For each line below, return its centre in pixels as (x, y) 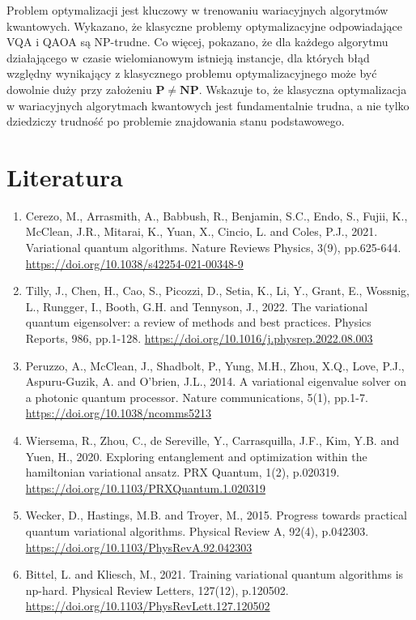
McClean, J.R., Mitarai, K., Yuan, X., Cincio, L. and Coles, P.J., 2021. (202, 231)
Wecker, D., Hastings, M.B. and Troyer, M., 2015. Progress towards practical (216, 515)
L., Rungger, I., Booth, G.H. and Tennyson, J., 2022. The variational (197, 306)
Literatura (65, 176)
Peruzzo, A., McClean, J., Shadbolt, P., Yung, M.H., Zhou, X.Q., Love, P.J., (215, 365)
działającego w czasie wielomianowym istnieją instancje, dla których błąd (188, 57)
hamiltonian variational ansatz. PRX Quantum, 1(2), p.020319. (183, 472)
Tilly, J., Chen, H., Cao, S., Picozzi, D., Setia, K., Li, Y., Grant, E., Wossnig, (218, 291)
